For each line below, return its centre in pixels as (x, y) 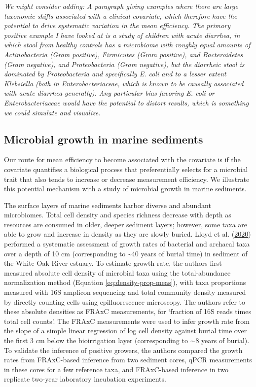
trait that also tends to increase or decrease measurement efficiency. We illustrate (127, 179)
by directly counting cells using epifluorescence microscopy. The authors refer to (125, 301)
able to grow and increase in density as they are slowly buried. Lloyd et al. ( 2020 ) (128, 234)
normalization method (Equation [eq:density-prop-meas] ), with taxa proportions (125, 282)
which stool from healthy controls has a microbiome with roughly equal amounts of (127, 45)
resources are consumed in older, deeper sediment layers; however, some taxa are (126, 224)
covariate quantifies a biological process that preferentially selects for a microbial (126, 169)
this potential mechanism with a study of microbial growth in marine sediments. (125, 189)
